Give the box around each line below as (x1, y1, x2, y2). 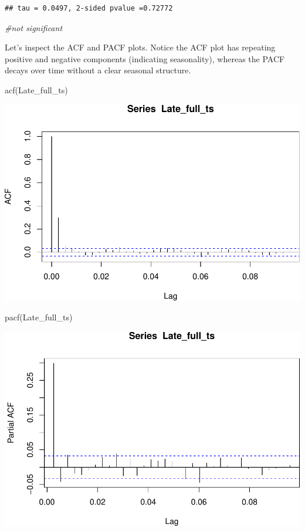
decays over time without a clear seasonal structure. (5, 64, 191, 76)
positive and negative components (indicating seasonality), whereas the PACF (5, 52, 285, 65)
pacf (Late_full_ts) (5, 311, 73, 323)
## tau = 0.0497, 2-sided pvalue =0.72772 (5, 4, 173, 12)
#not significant (5, 21, 63, 33)
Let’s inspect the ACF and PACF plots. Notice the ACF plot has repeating (5, 41, 276, 53)
